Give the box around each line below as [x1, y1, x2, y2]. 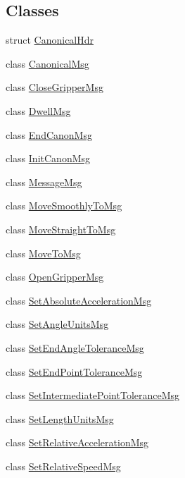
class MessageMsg [6, 174, 82, 189]
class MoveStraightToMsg [6, 221, 116, 236]
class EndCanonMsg [6, 127, 92, 142]
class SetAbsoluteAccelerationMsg [6, 293, 152, 307]
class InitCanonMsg [6, 151, 91, 166]
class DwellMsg [6, 103, 71, 118]
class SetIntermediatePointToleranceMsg [6, 388, 180, 403]
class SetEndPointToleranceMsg [6, 364, 143, 379]
